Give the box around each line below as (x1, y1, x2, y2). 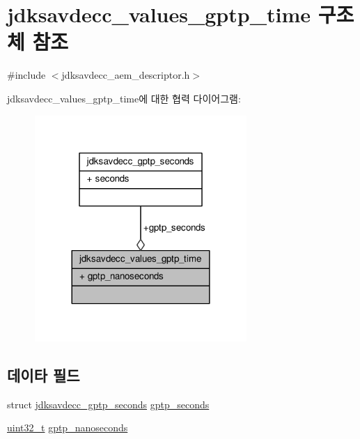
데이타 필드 (7, 364, 80, 385)
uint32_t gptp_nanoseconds (7, 420, 128, 435)
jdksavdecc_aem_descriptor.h (61, 68, 190, 82)
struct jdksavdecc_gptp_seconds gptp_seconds (7, 396, 210, 411)
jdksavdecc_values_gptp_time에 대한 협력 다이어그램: (7, 91, 241, 105)
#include (7, 68, 46, 82)
